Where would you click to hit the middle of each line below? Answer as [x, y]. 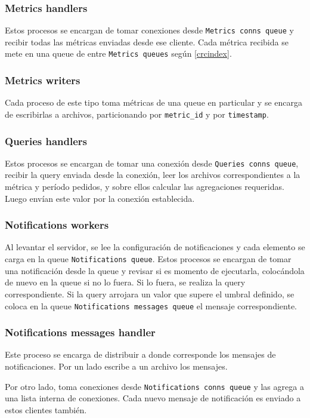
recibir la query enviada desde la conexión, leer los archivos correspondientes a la [153, 175]
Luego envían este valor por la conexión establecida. [100, 198]
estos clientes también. [46, 409]
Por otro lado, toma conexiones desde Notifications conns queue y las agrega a [154, 386]
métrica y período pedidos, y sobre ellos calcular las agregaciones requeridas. [145, 187]
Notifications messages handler [80, 332]
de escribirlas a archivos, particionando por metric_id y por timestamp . [137, 114]
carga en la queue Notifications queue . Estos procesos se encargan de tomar [148, 259]
